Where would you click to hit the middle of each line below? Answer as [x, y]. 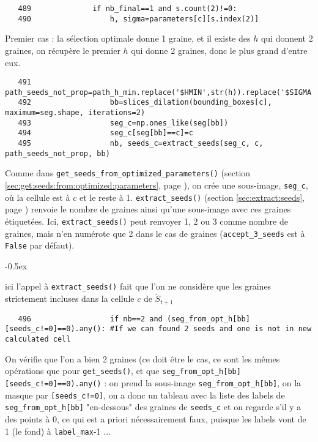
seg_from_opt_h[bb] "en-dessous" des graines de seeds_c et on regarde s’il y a [153, 407]
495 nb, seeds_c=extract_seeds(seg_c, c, [141, 144]
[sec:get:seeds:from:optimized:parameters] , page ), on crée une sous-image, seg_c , [157, 185]
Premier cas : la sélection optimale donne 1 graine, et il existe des [128, 38]
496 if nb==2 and [90, 319]
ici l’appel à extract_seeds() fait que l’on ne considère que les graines [138, 286]
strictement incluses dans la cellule [70, 298]
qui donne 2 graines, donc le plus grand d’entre [219, 50]
